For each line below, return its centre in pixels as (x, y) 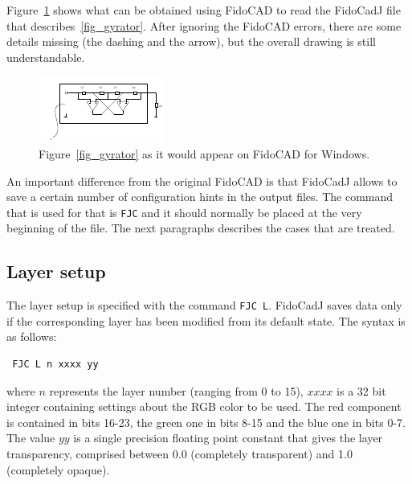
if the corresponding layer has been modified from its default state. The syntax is (206, 320)
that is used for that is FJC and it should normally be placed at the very (184, 212)
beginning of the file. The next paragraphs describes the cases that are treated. (201, 228)
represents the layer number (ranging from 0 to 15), (176, 390)
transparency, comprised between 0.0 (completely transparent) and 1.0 (179, 454)
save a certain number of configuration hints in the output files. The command (200, 197)
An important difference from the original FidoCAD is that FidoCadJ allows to (202, 180)
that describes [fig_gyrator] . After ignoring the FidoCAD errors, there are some (204, 25)
